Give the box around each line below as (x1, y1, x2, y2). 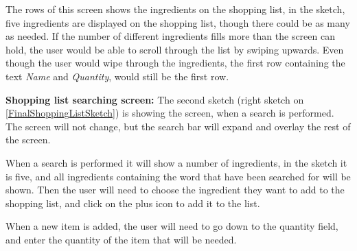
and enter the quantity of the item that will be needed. (5, 232, 237, 246)
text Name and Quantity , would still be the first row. (5, 69, 229, 83)
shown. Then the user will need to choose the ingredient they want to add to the (5, 182, 345, 197)
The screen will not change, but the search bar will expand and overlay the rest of (5, 119, 351, 133)
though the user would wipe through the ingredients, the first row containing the (5, 56, 345, 70)
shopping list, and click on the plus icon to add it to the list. (5, 195, 260, 210)
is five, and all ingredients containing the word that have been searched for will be (5, 169, 351, 183)
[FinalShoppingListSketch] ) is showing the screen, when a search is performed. (5, 106, 334, 120)
